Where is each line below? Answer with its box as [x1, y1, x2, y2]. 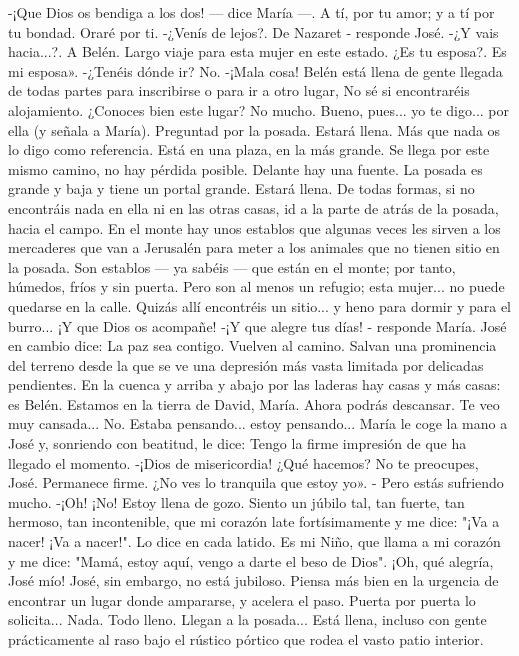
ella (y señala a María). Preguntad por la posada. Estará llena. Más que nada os [8, 119, 501, 140]
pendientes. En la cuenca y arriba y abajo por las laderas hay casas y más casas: [8, 374, 501, 395]
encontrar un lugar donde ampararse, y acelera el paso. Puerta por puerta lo [8, 589, 476, 610]
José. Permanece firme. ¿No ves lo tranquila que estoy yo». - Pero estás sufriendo [8, 472, 504, 493]
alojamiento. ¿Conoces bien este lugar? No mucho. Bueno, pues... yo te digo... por [8, 99, 509, 120]
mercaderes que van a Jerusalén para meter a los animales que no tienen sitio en [8, 237, 500, 258]
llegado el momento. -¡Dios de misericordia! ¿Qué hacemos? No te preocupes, [8, 452, 479, 473]
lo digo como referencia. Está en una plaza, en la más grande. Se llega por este [8, 139, 490, 160]
